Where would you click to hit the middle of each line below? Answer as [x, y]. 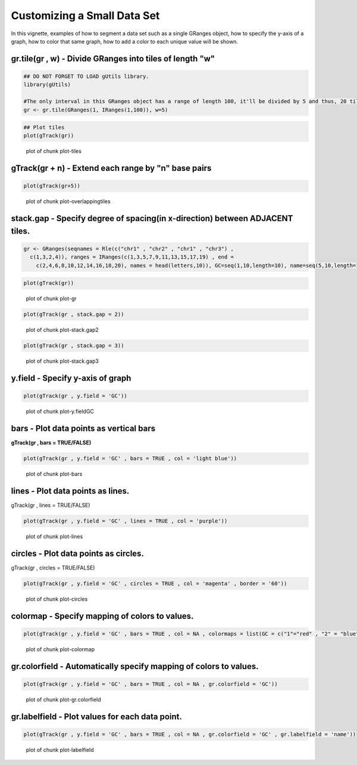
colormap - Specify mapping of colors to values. [102, 616]
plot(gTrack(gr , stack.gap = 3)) [74, 346]
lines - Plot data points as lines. [70, 491]
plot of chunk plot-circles [57, 599]
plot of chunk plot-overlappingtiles [68, 201]
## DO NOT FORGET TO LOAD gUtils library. [86, 76]
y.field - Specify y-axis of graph [71, 378]
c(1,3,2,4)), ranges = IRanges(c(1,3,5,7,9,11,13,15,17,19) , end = [132, 257]
